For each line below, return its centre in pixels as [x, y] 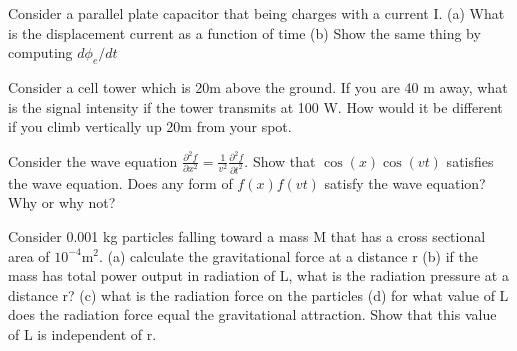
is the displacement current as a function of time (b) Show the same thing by [244, 32]
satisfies [470, 160]
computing [40, 52]
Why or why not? [62, 202]
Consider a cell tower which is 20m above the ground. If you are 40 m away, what [258, 86]
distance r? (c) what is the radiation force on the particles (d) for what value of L [258, 294]
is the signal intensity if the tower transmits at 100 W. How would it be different [255, 106]
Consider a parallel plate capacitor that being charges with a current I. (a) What [256, 13]
